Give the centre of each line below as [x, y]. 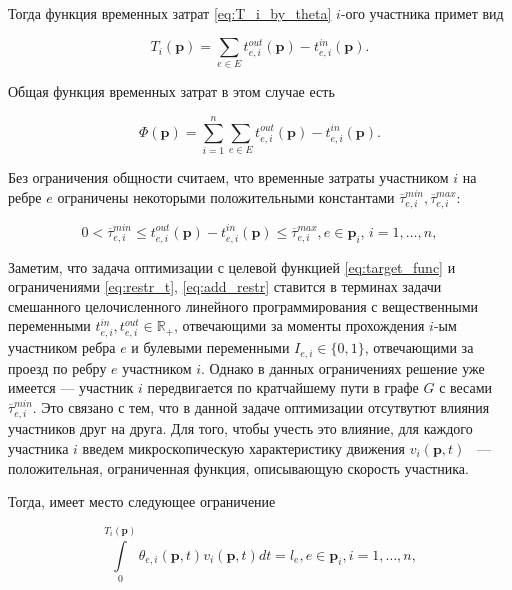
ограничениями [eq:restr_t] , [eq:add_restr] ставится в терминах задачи [225, 286]
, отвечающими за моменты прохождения [299, 325]
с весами [466, 387]
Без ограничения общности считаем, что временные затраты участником [228, 177]
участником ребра [62, 347]
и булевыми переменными [210, 347]
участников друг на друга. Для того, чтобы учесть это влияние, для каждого [240, 428]
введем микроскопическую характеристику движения [244, 447]
